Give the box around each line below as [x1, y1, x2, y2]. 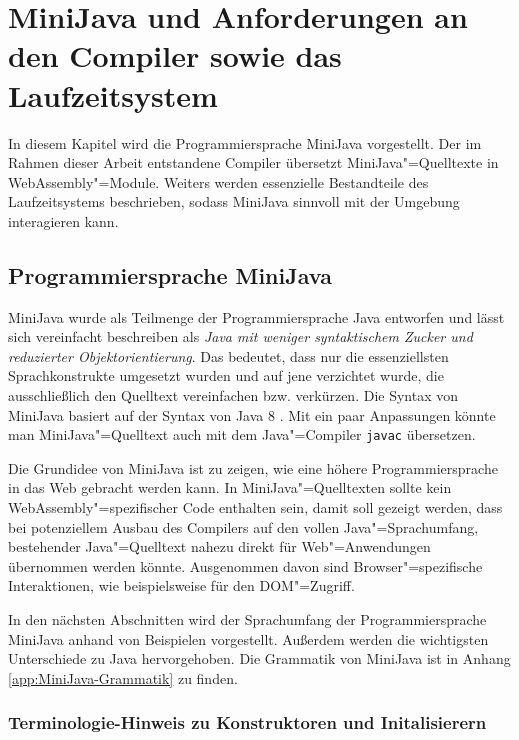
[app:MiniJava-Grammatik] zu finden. [8, 667, 238, 688]
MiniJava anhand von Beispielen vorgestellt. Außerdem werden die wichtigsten [8, 628, 489, 649]
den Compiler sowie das [8, 35, 342, 76]
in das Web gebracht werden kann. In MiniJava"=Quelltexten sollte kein [8, 477, 452, 498]
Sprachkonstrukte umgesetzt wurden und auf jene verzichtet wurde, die [8, 365, 444, 386]
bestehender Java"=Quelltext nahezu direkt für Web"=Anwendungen [8, 536, 431, 557]
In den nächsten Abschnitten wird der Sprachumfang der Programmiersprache [8, 609, 487, 630]
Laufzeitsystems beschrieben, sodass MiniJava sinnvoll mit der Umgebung [8, 191, 460, 212]
